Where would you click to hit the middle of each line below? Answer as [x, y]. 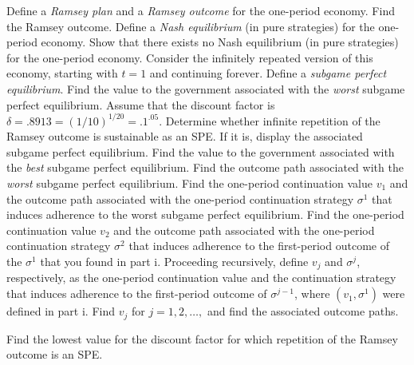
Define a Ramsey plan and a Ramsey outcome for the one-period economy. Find [201, 10]
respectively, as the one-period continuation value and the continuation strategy [201, 278]
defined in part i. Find [61, 311]
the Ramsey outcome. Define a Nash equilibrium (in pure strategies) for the [191, 26]
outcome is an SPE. [55, 354]
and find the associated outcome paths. [303, 311]
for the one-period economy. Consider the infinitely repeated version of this [190, 57]
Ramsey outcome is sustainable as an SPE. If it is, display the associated [185, 136]
